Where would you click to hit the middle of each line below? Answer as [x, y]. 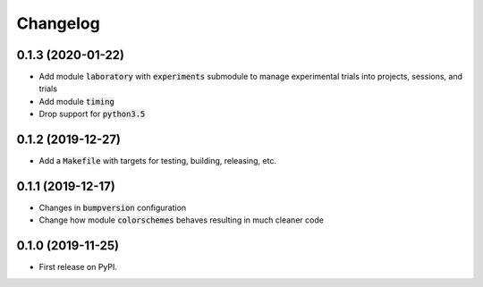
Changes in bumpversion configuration [113, 208]
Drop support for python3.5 [92, 114]
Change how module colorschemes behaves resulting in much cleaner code [181, 220]
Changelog [58, 23]
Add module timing [77, 101]
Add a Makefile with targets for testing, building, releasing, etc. [158, 161]
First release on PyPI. [78, 267]
